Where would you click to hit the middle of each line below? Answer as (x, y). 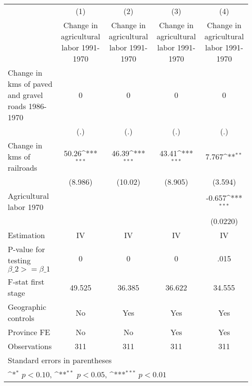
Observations (30, 346)
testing (19, 260)
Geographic (27, 307)
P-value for (26, 249)
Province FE (29, 332)
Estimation (26, 235)
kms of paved (30, 84)
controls (21, 318)
